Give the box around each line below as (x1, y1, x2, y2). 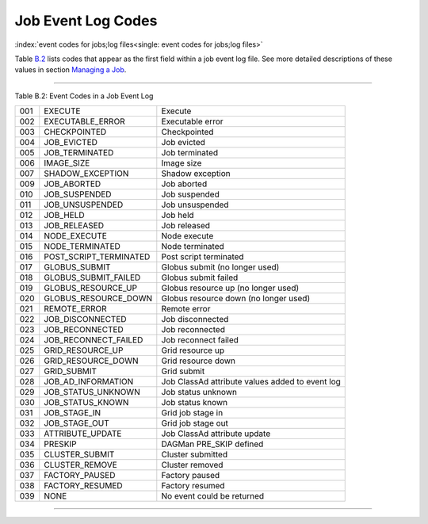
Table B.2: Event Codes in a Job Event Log (14, 91, 154, 101)
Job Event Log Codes (14, 12, 158, 29)
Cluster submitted (161, 449, 228, 460)
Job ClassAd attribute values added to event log (161, 377, 341, 388)
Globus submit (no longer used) (161, 262, 280, 273)
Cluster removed (161, 460, 224, 471)
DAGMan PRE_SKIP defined (161, 438, 264, 449)
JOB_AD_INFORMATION (44, 377, 134, 388)
